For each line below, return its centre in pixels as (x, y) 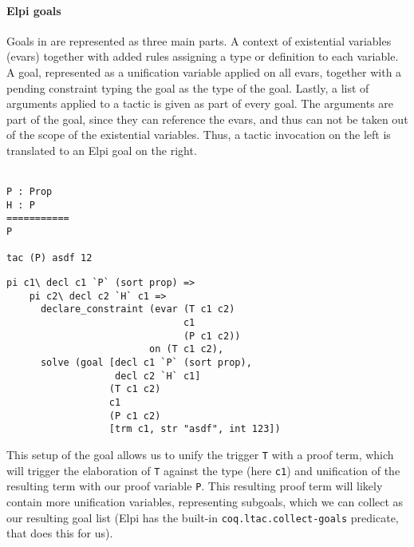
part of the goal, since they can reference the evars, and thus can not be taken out (207, 119)
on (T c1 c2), (186, 349)
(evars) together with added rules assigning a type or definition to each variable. (203, 56)
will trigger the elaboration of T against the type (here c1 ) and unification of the (203, 470)
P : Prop (30, 192)
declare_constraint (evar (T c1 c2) (138, 309)
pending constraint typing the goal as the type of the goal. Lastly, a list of (188, 87)
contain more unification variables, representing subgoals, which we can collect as (205, 501)
